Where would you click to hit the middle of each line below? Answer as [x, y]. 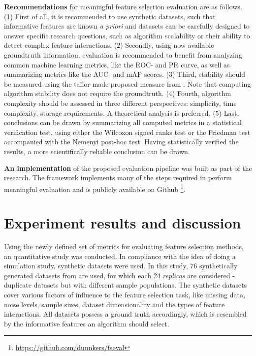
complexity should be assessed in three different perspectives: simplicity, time [120, 103]
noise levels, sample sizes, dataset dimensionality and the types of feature [114, 304]
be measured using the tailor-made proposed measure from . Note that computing [128, 83]
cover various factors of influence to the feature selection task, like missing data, [125, 295]
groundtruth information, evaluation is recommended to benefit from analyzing [123, 54]
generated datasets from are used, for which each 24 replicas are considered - [119, 275]
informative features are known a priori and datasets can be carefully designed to [127, 26]
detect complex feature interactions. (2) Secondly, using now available [109, 45]
